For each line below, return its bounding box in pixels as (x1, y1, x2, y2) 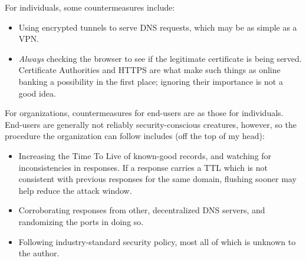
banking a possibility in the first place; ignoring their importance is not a (18, 75, 283, 87)
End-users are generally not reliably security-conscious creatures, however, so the (5, 118, 297, 130)
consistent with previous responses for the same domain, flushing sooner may (18, 173, 297, 185)
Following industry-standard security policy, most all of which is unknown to (18, 235, 296, 247)
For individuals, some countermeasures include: (5, 1, 175, 13)
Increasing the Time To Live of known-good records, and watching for (18, 149, 272, 161)
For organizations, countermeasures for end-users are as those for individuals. (5, 107, 284, 119)
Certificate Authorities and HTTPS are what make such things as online (18, 64, 281, 76)
